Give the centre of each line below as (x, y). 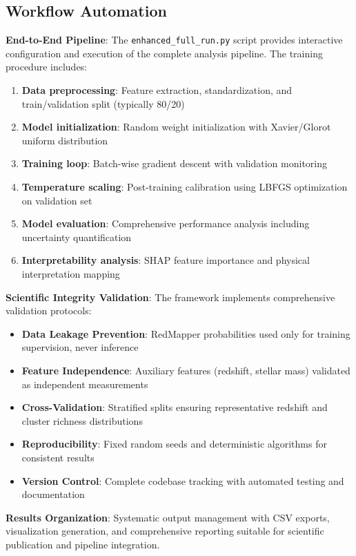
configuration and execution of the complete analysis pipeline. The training (164, 53)
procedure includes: (47, 67)
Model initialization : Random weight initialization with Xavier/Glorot (176, 127)
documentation (53, 494)
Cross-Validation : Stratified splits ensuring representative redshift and (175, 407)
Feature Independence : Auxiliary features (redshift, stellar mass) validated (186, 370)
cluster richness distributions (82, 420)
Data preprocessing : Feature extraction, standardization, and (157, 90)
